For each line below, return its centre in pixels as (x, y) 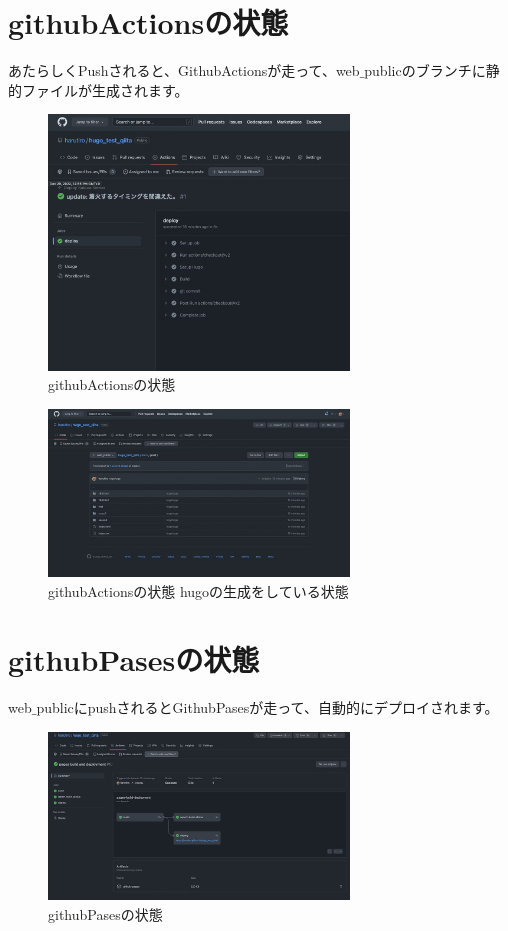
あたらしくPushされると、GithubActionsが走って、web (184, 70)
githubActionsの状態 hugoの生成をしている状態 (198, 590)
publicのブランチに (425, 70)
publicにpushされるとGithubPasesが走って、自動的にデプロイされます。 (267, 707)
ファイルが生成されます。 (105, 89)
